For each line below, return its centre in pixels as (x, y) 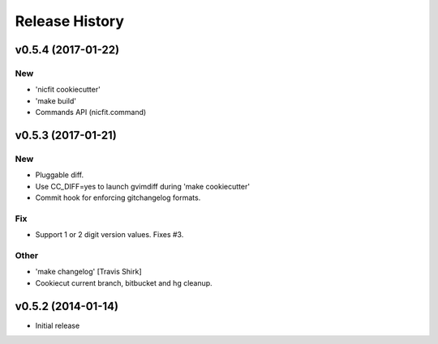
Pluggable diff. (60, 175)
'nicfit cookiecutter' (68, 90)
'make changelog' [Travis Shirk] (88, 272)
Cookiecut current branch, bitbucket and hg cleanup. (124, 282)
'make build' (56, 100)
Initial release (58, 325)
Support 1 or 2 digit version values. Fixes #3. (109, 235)
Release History (70, 21)
